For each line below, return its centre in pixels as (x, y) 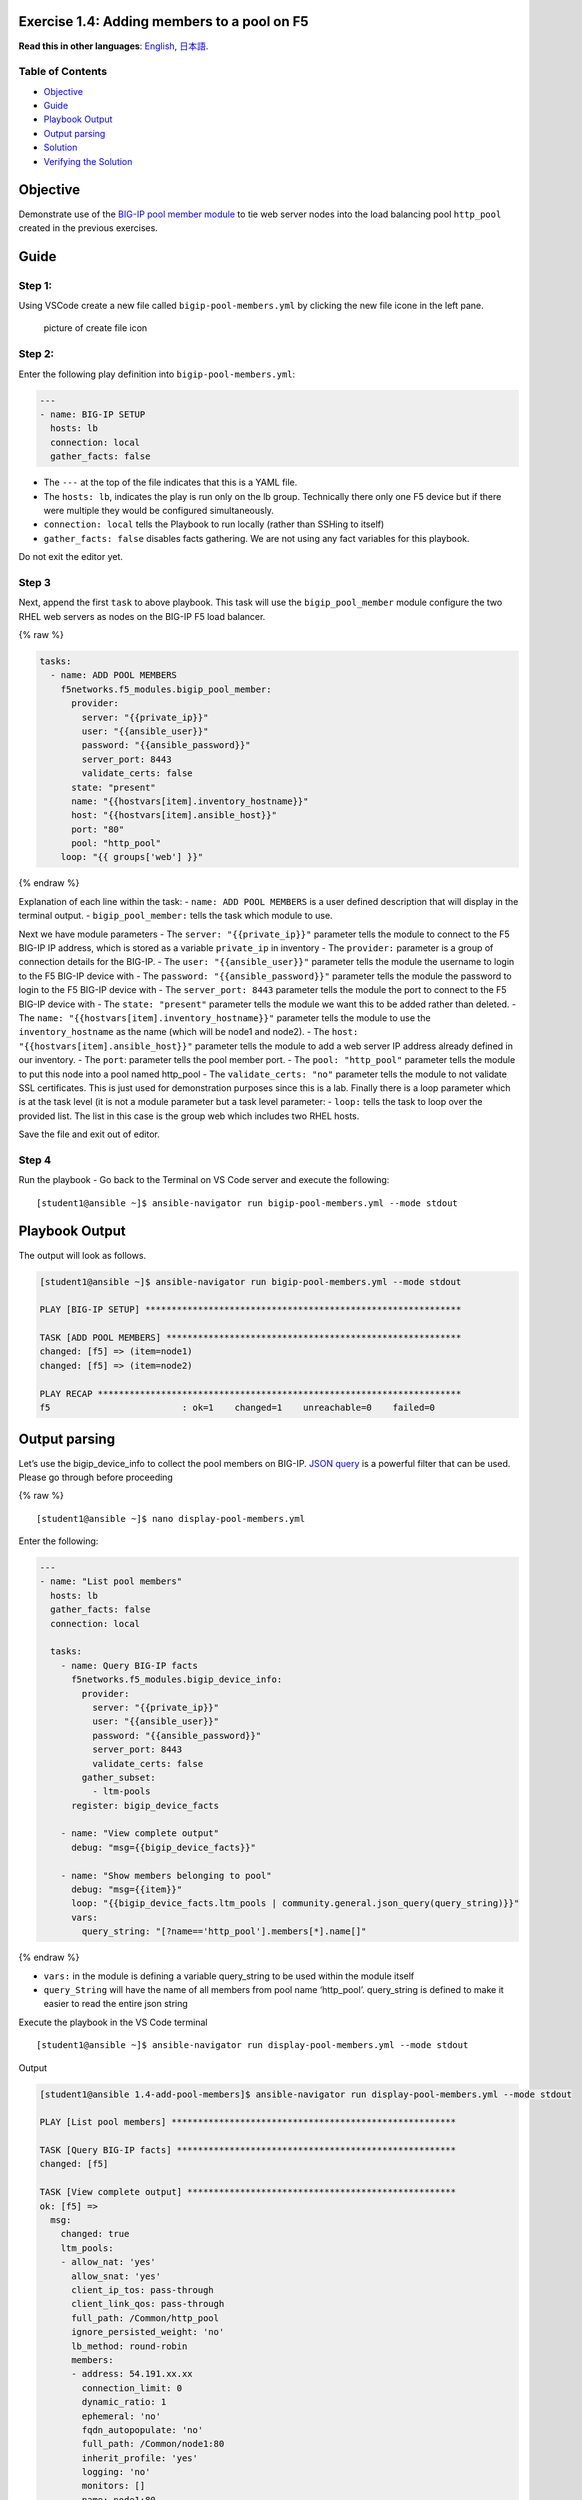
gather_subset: (119, 1777)
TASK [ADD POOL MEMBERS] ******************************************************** (250, 1338)
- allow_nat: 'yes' (108, 2262)
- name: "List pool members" (111, 1581)
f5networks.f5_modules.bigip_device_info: (177, 1679)
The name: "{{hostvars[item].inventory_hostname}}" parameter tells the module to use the (224, 1017)
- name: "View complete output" (140, 1833)
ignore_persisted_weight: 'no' (148, 2332)
